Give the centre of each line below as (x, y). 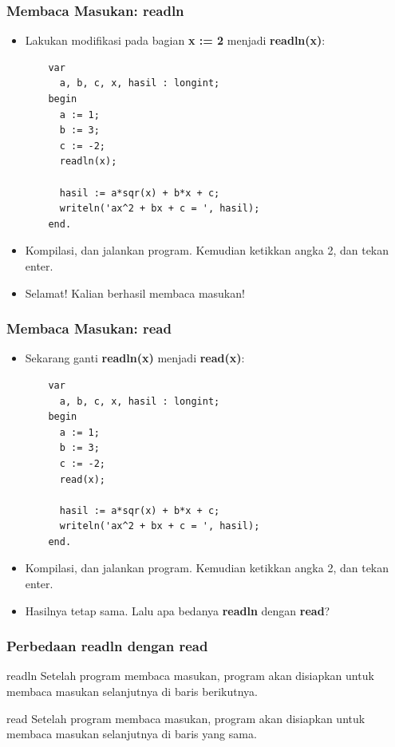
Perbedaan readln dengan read (107, 646)
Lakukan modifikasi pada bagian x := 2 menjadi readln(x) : (175, 40)
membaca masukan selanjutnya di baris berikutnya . (132, 692)
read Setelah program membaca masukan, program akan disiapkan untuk (186, 718)
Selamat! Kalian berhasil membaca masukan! (135, 292)
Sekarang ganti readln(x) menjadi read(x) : (135, 358)
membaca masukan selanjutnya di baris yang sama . (132, 734)
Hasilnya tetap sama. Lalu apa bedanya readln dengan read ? (178, 610)
